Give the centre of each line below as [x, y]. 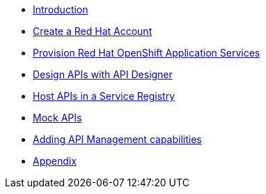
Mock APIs [57, 118]
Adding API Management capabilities [117, 139]
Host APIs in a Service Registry [104, 96]
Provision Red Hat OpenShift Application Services [147, 53]
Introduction [61, 9]
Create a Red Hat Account [93, 31]
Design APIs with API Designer [103, 74]
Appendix [55, 161]
